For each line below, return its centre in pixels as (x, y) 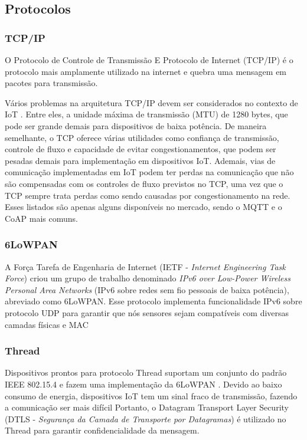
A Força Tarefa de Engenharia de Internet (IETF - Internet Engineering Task (145, 266)
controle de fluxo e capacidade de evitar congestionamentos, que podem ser (141, 149)
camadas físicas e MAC (47, 324)
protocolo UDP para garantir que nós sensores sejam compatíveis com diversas (147, 312)
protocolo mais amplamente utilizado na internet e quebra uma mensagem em (146, 71)
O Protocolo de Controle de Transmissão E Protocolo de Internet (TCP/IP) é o (149, 60)
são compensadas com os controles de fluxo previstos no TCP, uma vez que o (144, 183)
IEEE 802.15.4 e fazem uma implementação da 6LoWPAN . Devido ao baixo (143, 384)
